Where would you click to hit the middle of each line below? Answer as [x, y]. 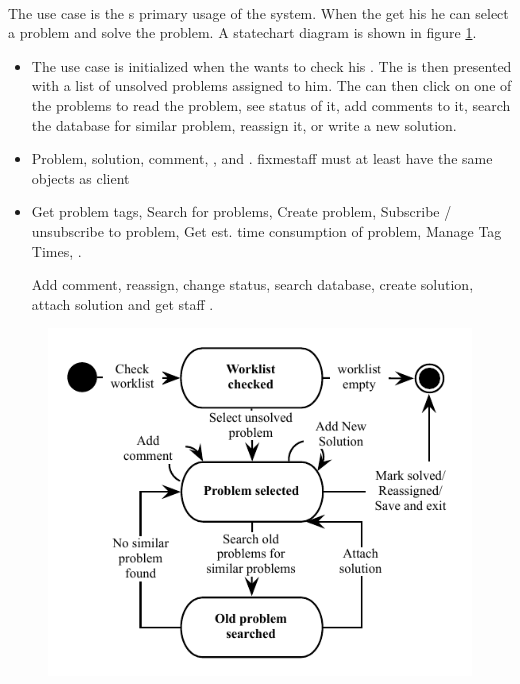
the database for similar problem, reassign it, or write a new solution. [244, 124]
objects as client [80, 177]
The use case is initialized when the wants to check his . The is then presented [271, 65]
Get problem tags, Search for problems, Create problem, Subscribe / [241, 211]
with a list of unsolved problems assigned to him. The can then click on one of [271, 85]
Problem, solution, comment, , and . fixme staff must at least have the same [262, 158]
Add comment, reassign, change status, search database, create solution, [252, 284]
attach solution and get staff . [122, 303]
